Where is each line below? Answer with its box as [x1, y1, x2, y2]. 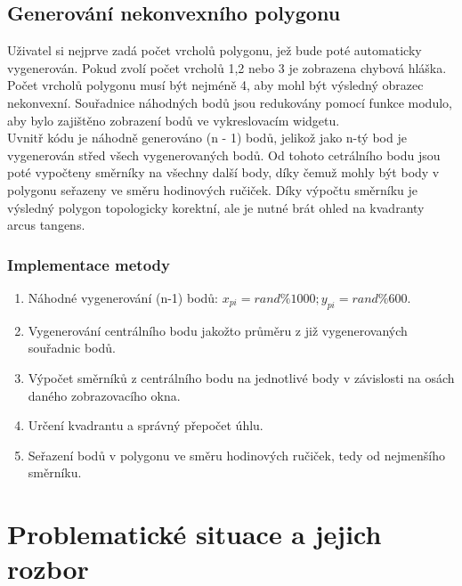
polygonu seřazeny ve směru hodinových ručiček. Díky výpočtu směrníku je [7, 180, 418, 199]
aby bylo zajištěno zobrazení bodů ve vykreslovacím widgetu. [7, 110, 340, 129]
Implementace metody [7, 253, 170, 275]
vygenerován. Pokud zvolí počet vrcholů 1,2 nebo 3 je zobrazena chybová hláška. [7, 58, 447, 77]
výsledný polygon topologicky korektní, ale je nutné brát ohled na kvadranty [7, 198, 425, 216]
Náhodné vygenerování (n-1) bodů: [28, 288, 218, 306]
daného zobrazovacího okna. [28, 386, 181, 404]
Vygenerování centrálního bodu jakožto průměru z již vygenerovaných [28, 321, 408, 339]
